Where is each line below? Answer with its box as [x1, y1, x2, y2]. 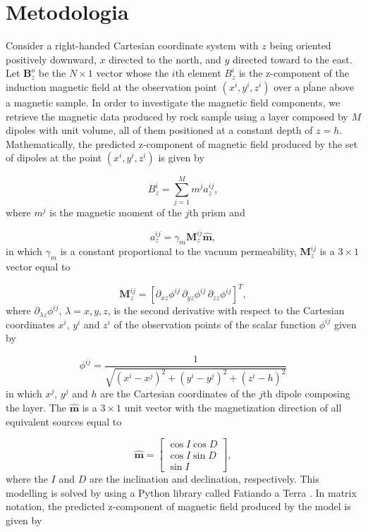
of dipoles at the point [6, 150, 102, 165]
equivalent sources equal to [6, 414, 122, 428]
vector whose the [96, 66, 169, 80]
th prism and [189, 205, 245, 220]
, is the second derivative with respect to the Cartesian [107, 303, 345, 318]
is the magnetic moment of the [49, 205, 182, 220]
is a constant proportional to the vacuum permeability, [60, 244, 297, 259]
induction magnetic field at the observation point [6, 79, 217, 94]
